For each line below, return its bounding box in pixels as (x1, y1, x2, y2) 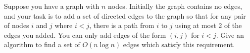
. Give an (216, 29, 244, 40)
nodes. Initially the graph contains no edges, (107, 1, 242, 11)
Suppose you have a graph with (4, 1, 100, 11)
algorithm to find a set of (4, 39, 80, 50)
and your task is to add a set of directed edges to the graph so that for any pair (4, 10, 246, 21)
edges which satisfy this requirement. (123, 39, 235, 50)
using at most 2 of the (175, 20, 242, 30)
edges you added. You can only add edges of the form (4, 29, 166, 40)
